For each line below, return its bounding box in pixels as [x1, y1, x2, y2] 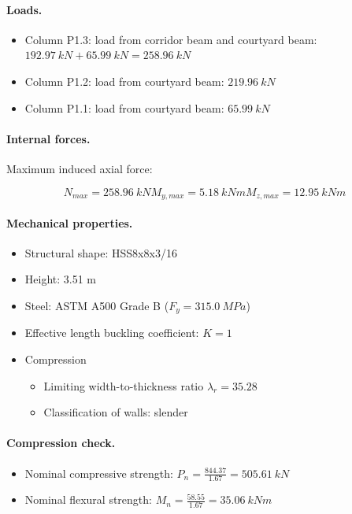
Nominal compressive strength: [24, 464, 173, 481]
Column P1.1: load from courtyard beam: [24, 99, 224, 116]
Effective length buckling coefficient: [24, 324, 199, 341]
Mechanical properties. [6, 214, 133, 231]
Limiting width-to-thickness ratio [43, 377, 204, 394]
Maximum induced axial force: [6, 160, 153, 176]
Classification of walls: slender [43, 404, 188, 420]
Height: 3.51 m [24, 271, 97, 287]
